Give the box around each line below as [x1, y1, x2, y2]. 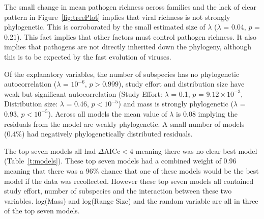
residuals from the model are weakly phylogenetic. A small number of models [4, 118, 245, 129]
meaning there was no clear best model [135, 145, 257, 156]
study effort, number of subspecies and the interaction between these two [4, 185, 232, 196]
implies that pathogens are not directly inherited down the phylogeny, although [4, 41, 252, 52]
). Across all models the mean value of [48, 108, 167, 119]
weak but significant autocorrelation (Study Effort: [4, 88, 162, 99]
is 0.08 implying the [175, 108, 238, 119]
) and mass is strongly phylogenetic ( [118, 98, 233, 109]
